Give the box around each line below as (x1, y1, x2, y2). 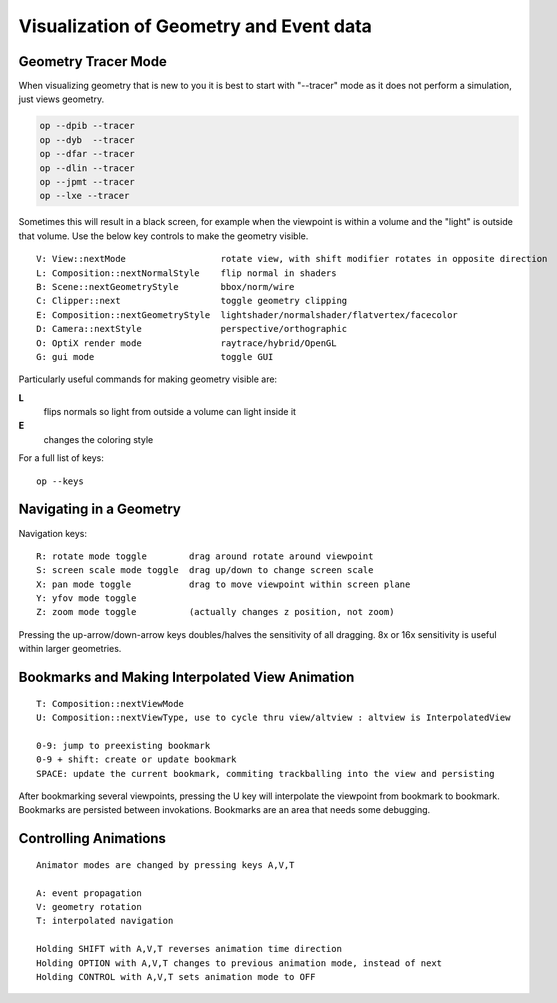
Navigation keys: (18, 527, 88, 539)
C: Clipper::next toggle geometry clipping (36, 295, 348, 307)
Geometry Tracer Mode (18, 53, 167, 70)
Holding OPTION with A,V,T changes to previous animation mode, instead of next (36, 957, 443, 969)
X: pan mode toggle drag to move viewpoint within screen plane (36, 578, 411, 590)
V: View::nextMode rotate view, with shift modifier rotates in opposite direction (36, 253, 548, 265)
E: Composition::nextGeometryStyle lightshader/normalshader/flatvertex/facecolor (36, 309, 459, 320)
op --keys (36, 475, 84, 487)
